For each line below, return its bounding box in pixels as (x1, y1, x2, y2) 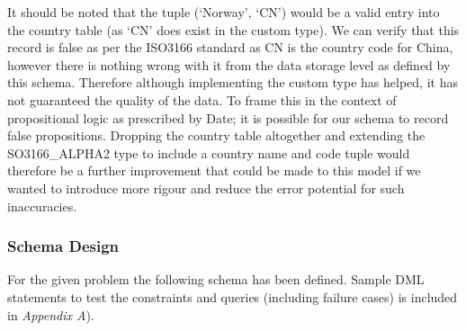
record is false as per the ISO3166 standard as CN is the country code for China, (7, 38, 453, 57)
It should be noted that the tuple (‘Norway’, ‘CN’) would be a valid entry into (7, 3, 440, 21)
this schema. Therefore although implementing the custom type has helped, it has (7, 73, 458, 92)
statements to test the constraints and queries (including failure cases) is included (7, 287, 458, 306)
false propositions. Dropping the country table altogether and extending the (7, 126, 426, 145)
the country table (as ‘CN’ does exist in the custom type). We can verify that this (7, 20, 460, 39)
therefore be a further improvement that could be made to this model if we (7, 161, 421, 180)
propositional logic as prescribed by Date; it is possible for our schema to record (7, 108, 449, 127)
